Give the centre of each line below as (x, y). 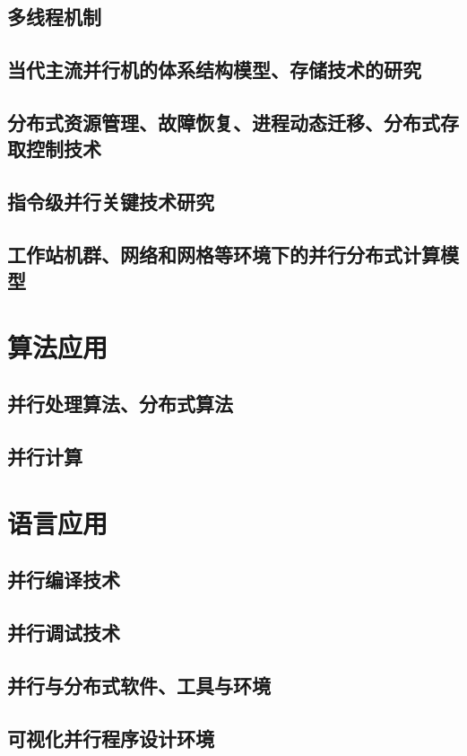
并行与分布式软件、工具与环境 (139, 685)
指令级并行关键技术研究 (111, 202)
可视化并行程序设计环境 (111, 738)
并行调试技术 (64, 633)
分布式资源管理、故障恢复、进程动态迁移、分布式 (224, 122)
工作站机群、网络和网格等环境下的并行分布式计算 (224, 254)
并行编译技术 (64, 580)
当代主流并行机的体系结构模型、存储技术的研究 (214, 70)
